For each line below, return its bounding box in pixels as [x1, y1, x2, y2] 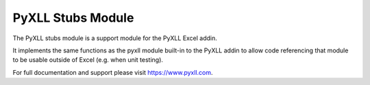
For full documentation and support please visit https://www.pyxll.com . [12, 68, 213, 76]
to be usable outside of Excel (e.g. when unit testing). [12, 56, 164, 64]
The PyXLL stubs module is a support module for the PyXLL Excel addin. [12, 34, 217, 42]
